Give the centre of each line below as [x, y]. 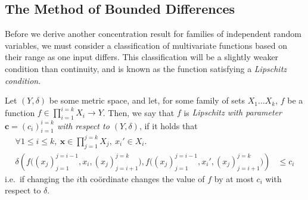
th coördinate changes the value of [142, 178]
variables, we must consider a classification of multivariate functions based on [146, 45]
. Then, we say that [139, 112]
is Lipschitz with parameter [233, 112]
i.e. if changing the [39, 178]
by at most [234, 178]
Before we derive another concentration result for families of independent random [153, 34]
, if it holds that [168, 125]
